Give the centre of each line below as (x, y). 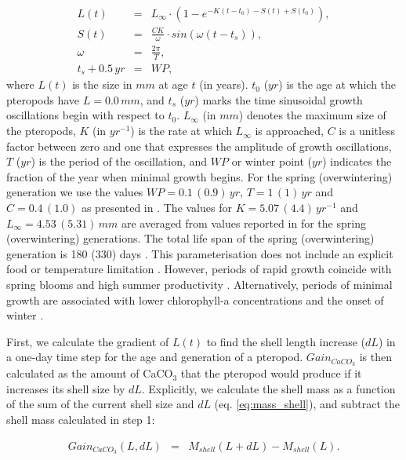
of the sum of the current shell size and (100, 404)
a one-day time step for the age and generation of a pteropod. (155, 357)
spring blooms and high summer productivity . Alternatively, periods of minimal (199, 284)
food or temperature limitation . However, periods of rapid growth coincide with (199, 269)
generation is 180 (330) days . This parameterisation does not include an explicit (200, 253)
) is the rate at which (181, 131)
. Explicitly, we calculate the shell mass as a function (268, 388)
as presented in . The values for (156, 208)
